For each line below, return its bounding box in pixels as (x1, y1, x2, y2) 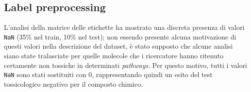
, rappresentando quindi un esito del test (92, 69, 213, 79)
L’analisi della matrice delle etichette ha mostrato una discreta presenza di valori (4, 22, 245, 32)
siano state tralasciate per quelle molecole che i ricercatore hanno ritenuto (4, 51, 224, 61)
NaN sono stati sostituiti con (4, 69, 86, 79)
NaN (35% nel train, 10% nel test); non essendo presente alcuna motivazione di (4, 31, 236, 41)
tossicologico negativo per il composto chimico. (4, 79, 143, 89)
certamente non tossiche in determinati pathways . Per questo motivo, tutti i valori (4, 60, 248, 70)
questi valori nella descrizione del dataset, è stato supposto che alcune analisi (4, 41, 233, 51)
